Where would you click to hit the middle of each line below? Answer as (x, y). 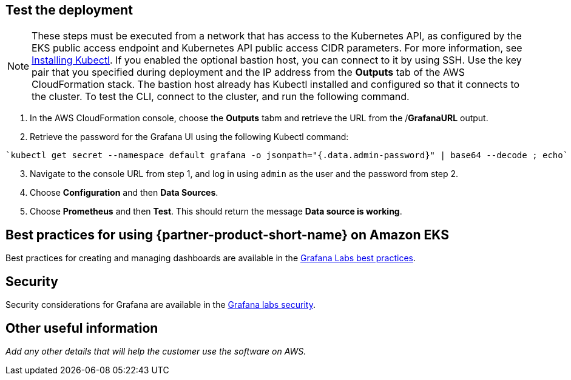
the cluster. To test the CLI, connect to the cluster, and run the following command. (221, 97)
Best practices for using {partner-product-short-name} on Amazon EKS (227, 235)
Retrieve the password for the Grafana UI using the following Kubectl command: (189, 137)
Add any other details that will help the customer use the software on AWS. (156, 351)
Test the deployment (69, 10)
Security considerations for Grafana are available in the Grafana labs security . (160, 305)
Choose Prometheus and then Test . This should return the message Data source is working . (216, 212)
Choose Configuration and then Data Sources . (124, 193)
